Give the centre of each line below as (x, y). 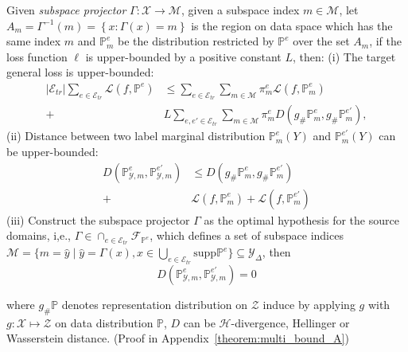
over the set (321, 41)
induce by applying (309, 304)
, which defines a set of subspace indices (247, 235)
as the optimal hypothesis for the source (301, 219)
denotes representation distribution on (155, 304)
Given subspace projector (66, 10)
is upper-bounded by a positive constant (183, 56)
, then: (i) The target (344, 56)
